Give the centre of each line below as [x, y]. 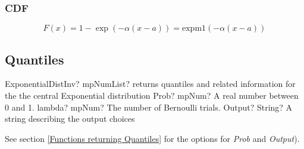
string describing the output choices [70, 119]
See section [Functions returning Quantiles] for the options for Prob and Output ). [152, 138]
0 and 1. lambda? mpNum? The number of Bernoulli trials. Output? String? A [149, 107]
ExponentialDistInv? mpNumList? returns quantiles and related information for [150, 84]
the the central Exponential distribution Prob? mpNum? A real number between [152, 95]
